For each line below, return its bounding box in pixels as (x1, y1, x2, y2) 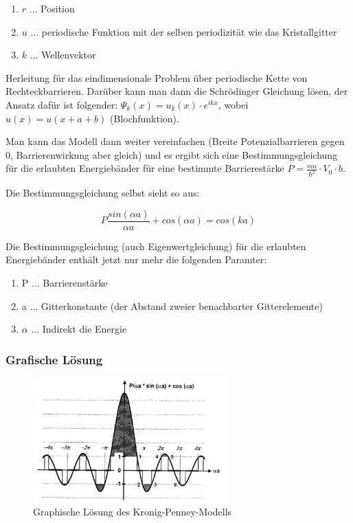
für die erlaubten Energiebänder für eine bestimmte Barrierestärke (5, 161, 284, 175)
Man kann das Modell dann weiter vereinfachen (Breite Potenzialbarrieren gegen (5, 134, 345, 148)
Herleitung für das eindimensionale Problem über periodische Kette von (5, 70, 308, 85)
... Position (29, 1, 75, 15)
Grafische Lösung (5, 350, 103, 368)
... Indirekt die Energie (31, 322, 127, 336)
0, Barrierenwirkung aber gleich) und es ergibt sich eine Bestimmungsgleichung (5, 147, 338, 162)
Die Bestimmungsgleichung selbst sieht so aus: (5, 186, 200, 200)
